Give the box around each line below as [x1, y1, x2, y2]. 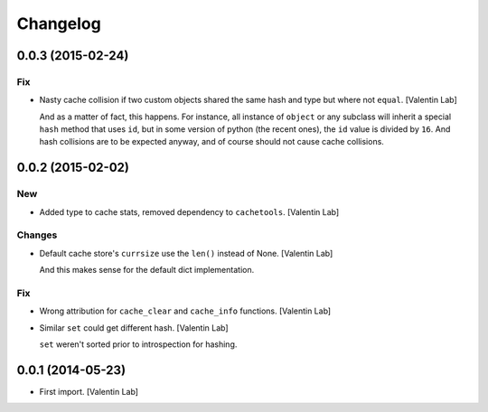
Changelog [16, 14, 101, 33]
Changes [16, 229, 58, 241]
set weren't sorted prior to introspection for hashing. [39, 339, 238, 350]
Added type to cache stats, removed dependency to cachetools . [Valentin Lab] [39, 206, 340, 217]
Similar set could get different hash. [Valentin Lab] [39, 322, 230, 333]
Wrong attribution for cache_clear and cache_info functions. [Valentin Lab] [39, 305, 332, 316]
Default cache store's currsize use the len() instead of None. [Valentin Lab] [39, 248, 333, 258]
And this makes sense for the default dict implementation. [39, 265, 255, 276]
